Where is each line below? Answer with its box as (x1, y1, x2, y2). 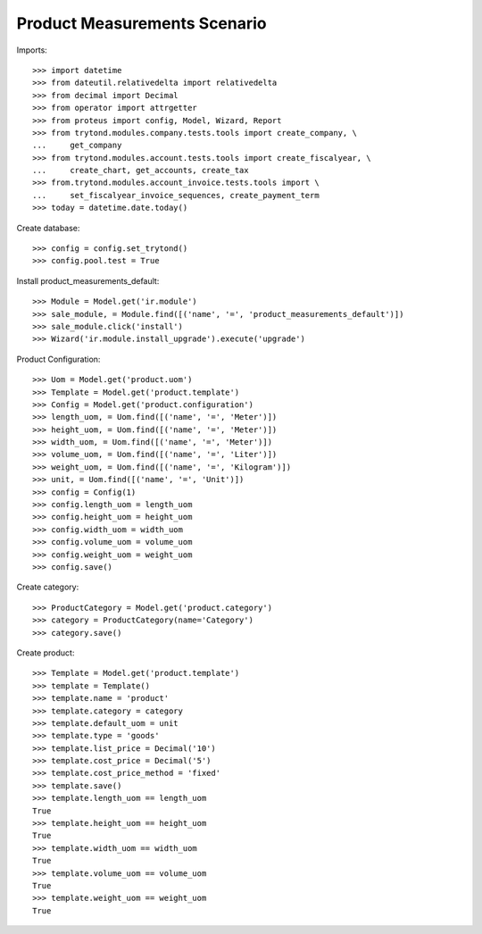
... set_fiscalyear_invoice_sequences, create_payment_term (32, 190, 320, 200)
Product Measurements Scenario (16, 13, 267, 33)
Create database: (16, 222, 80, 233)
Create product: (16, 647, 75, 658)
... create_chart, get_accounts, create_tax (32, 165, 249, 176)
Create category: (16, 581, 79, 593)
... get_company (32, 140, 122, 151)
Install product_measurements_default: (16, 275, 160, 286)
